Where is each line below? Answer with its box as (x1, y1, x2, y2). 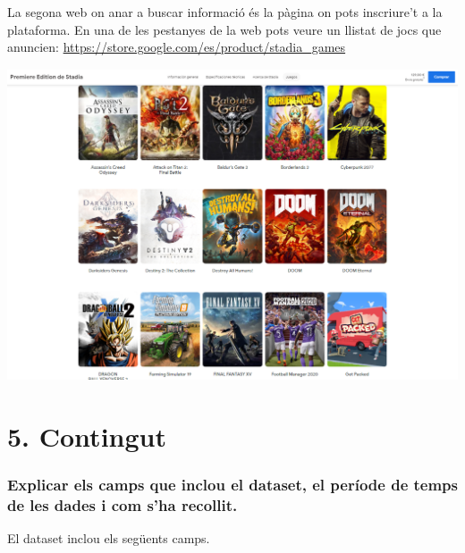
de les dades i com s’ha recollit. (7, 493, 238, 515)
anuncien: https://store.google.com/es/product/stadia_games (7, 38, 346, 56)
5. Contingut (7, 417, 166, 454)
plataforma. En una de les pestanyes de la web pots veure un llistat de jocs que (7, 20, 442, 38)
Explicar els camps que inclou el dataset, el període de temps (7, 473, 458, 495)
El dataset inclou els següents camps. (7, 528, 210, 547)
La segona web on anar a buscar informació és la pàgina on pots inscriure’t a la (7, 3, 443, 21)
